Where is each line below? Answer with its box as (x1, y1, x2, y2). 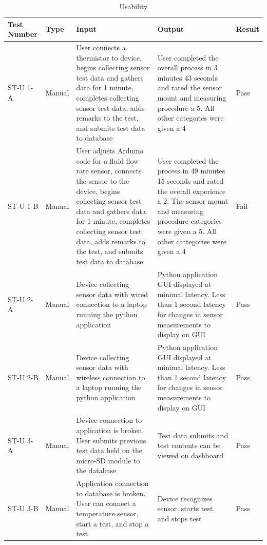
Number (8, 29, 37, 40)
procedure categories (157, 216, 222, 226)
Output (157, 24, 184, 34)
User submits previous (76, 435, 146, 445)
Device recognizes (157, 493, 213, 503)
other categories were (157, 112, 224, 123)
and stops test (157, 513, 202, 523)
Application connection (76, 478, 149, 489)
